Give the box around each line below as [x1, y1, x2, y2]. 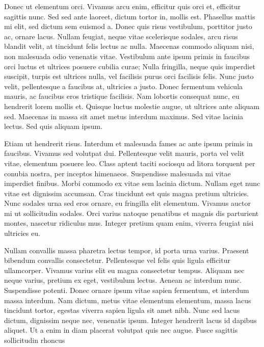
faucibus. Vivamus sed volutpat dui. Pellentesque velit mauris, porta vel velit [4, 148, 245, 158]
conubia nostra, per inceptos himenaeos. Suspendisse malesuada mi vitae [4, 168, 231, 178]
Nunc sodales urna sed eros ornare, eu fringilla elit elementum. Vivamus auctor [4, 198, 251, 208]
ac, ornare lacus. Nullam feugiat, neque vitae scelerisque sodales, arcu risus [4, 31, 238, 41]
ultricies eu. [4, 228, 40, 238]
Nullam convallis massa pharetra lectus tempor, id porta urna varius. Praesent [4, 245, 249, 255]
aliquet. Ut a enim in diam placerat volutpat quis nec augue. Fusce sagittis [4, 325, 238, 335]
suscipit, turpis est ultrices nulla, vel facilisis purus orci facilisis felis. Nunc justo [4, 71, 254, 82]
